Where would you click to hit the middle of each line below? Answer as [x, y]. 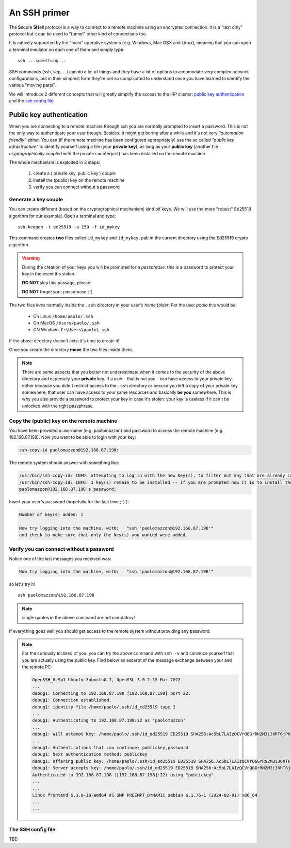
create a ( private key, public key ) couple [74, 173]
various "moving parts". [32, 85]
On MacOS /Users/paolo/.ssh [66, 323]
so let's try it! [22, 584]
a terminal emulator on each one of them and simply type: [67, 49]
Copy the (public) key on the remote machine [63, 421]
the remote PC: [37, 667]
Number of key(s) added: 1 [51, 515]
